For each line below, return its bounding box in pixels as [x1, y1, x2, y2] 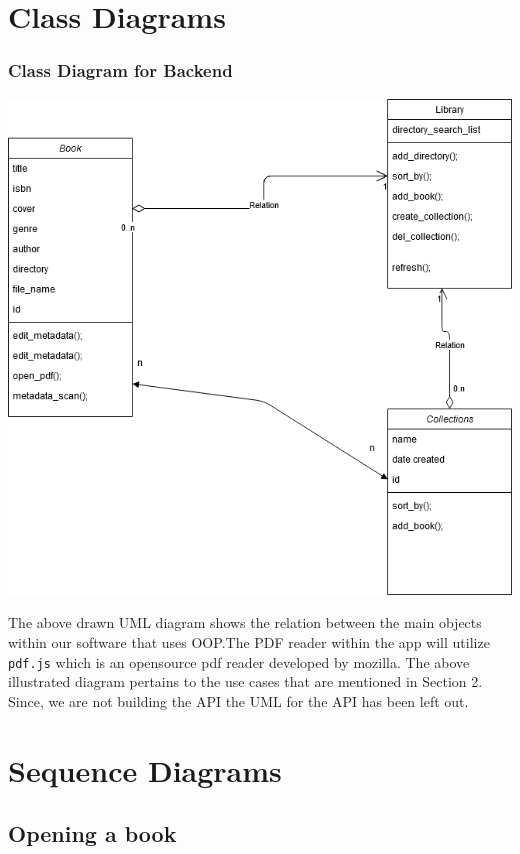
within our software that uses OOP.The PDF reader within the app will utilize [8, 632, 490, 653]
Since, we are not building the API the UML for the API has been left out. [8, 690, 469, 711]
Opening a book [8, 818, 177, 849]
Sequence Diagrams [8, 749, 282, 790]
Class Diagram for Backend [8, 58, 233, 83]
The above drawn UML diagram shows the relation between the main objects [8, 612, 482, 633]
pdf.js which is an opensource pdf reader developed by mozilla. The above [8, 651, 470, 672]
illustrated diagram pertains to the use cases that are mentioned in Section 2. [8, 671, 483, 692]
